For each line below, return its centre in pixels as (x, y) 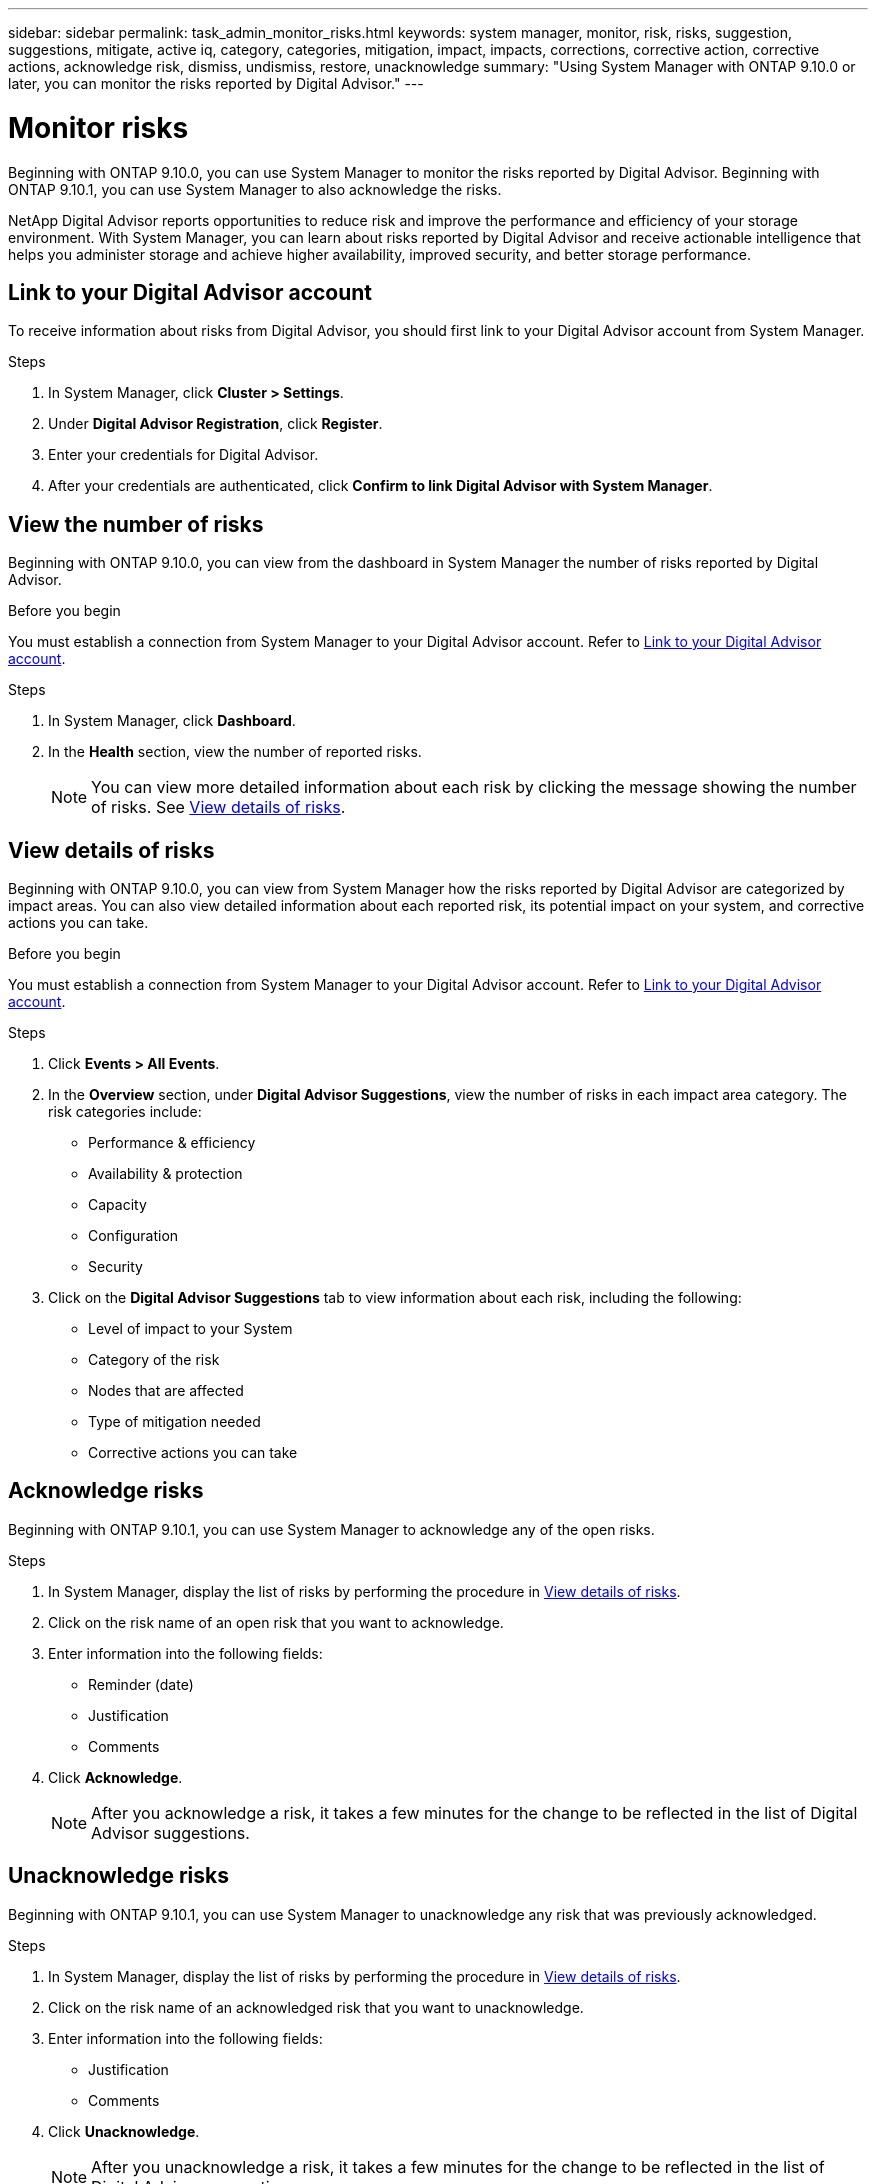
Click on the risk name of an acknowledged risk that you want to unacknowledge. (316, 2007)
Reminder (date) (141, 1684)
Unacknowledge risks (118, 1876)
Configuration (133, 1236)
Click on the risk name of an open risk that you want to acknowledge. (276, 1622)
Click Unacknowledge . (124, 2131)
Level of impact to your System (190, 1329)
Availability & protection (165, 1174)
